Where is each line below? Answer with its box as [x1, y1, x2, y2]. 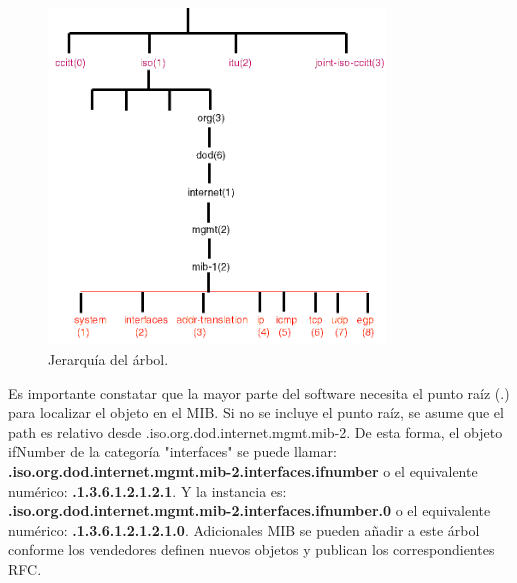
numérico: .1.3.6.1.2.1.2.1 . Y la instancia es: [8, 480, 287, 501]
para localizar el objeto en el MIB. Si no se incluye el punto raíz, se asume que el [8, 402, 504, 423]
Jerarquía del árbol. [48, 349, 169, 370]
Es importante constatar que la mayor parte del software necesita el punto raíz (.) [8, 382, 510, 403]
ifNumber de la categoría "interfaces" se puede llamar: [8, 441, 337, 462]
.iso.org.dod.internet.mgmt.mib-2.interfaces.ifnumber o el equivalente [8, 461, 478, 482]
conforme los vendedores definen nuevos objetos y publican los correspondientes [8, 539, 495, 560]
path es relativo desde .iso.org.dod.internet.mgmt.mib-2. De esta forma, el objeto [8, 421, 503, 442]
